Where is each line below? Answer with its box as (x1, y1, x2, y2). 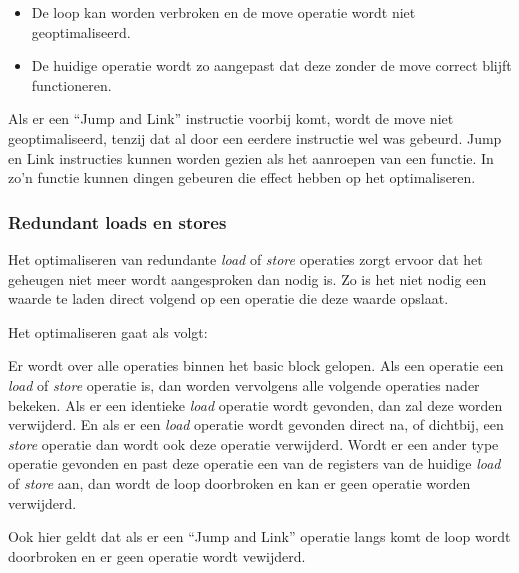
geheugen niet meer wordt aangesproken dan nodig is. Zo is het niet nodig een (8, 268, 487, 289)
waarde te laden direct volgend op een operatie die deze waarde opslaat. (8, 288, 449, 309)
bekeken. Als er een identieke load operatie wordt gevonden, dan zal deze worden (8, 394, 503, 415)
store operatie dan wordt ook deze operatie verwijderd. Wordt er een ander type (8, 433, 499, 454)
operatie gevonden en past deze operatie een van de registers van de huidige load (8, 453, 501, 474)
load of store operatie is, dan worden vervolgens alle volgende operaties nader (8, 374, 480, 395)
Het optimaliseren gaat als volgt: (8, 321, 208, 342)
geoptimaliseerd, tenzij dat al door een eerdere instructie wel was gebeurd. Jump (8, 127, 502, 148)
